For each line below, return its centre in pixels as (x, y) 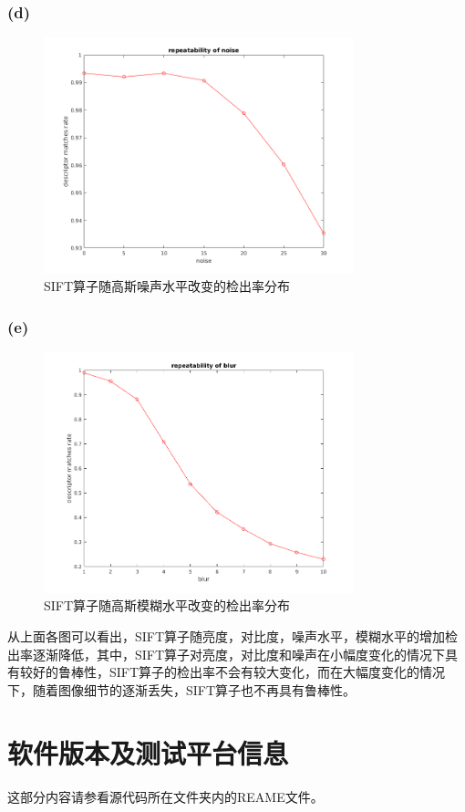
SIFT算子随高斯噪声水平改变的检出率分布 (167, 286)
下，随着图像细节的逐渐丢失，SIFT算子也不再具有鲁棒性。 (182, 689)
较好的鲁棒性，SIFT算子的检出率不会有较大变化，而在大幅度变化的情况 (232, 672)
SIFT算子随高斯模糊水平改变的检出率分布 (167, 605)
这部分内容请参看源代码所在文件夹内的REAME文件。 (165, 796)
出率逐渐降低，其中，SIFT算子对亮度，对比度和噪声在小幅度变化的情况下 (227, 654)
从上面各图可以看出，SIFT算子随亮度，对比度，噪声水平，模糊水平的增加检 (233, 636)
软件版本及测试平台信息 (148, 752)
